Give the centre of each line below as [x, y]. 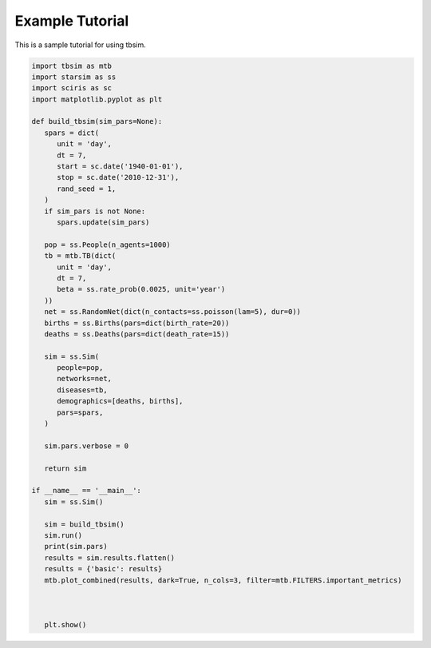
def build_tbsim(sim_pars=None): [97, 121]
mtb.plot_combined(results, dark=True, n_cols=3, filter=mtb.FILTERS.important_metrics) [223, 580]
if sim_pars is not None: [95, 211]
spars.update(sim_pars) [103, 223]
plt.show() [65, 625]
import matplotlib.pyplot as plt [97, 99]
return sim [65, 468]
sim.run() [63, 535]
